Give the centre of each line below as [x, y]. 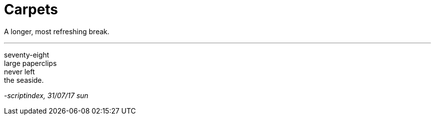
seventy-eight [27, 55]
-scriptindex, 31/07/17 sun [46, 95]
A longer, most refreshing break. [57, 31]
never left [19, 71]
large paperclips [31, 63]
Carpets [31, 9]
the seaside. [24, 80]
